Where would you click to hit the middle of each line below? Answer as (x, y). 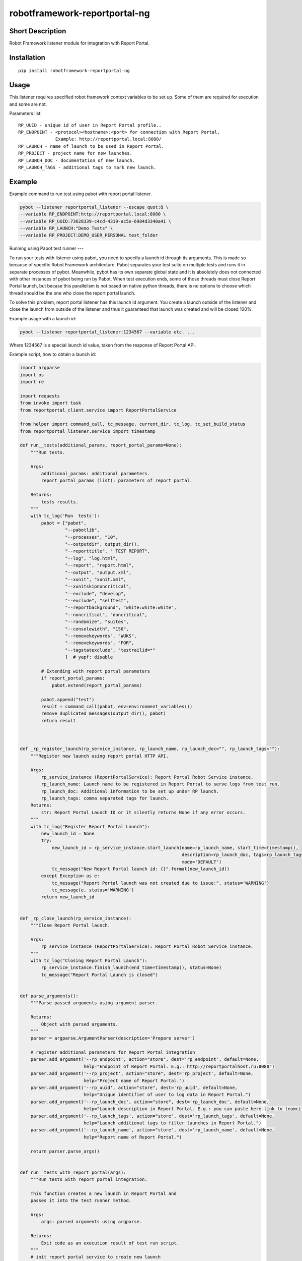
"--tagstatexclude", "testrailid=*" (110, 650)
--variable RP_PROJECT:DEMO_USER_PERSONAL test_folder (89, 235)
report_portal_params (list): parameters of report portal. (117, 481)
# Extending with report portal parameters (96, 671)
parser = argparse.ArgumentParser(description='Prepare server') (113, 1038)
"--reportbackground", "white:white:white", (121, 608)
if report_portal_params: (73, 678)
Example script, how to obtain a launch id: (53, 354)
